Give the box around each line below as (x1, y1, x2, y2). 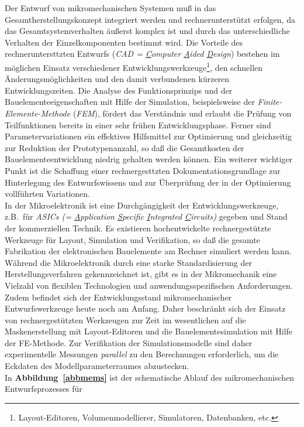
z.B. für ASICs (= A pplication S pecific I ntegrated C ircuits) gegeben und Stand (5, 210, 288, 223)
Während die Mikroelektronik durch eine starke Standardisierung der (5, 256, 252, 268)
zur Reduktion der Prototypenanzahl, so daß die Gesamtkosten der (5, 141, 244, 153)
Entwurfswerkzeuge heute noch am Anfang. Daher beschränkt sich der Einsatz (5, 302, 286, 315)
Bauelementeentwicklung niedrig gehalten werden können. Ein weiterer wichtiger (5, 153, 293, 165)
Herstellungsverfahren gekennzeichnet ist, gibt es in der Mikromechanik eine (5, 268, 277, 280)
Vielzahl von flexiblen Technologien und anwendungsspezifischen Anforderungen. (5, 279, 293, 291)
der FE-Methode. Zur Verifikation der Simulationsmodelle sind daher (5, 336, 253, 349)
